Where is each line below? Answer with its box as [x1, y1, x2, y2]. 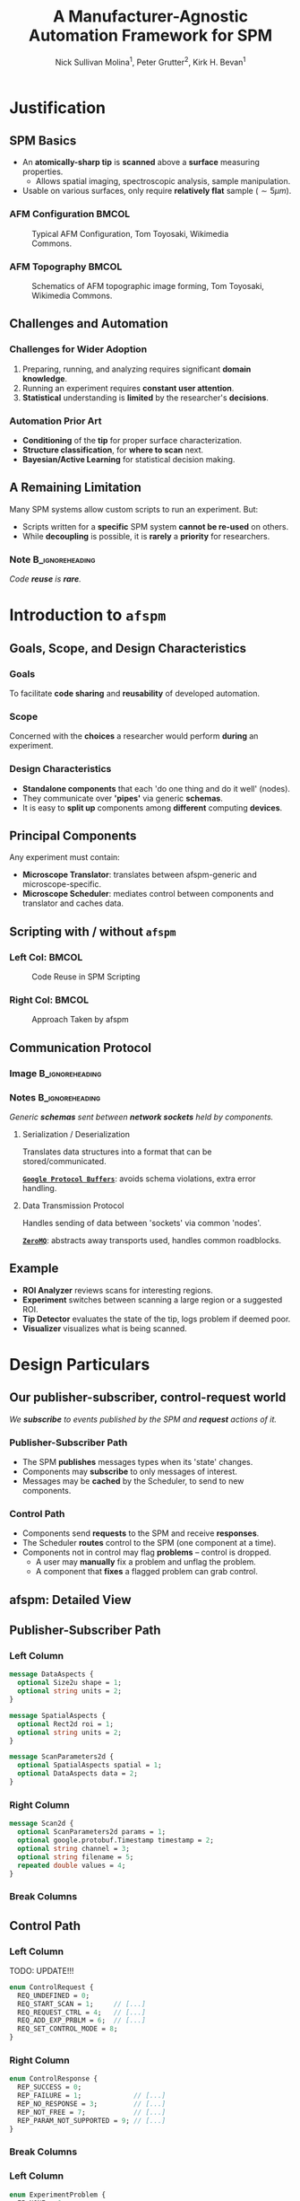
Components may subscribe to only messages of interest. [21, 1466, 237, 1478]
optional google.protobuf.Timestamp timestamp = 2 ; [17, 1836, 215, 1845]
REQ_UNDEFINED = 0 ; [17, 1991, 90, 2000]
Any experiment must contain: [9, 852, 121, 863]
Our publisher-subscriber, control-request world [9, 1390, 287, 1406]
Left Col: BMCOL [9, 951, 83, 963]
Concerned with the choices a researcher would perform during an [9, 731, 259, 741]
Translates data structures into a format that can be [21, 1146, 212, 1157]
